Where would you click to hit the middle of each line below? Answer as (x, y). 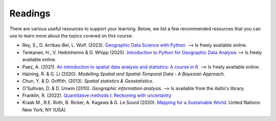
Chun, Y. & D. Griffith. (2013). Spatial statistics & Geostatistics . (88, 81)
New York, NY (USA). (45, 110)
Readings (30, 13)
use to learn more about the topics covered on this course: (71, 35)
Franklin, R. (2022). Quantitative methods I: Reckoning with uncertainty (97, 95)
